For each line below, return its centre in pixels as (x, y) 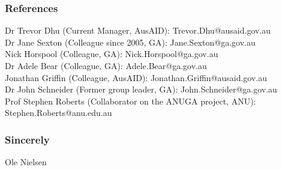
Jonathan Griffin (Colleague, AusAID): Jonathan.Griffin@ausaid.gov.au (136, 77)
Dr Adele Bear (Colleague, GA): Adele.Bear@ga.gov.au (106, 65)
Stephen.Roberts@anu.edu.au (58, 113)
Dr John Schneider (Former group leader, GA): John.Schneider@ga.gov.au (141, 89)
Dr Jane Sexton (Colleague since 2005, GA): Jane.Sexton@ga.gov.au (130, 42)
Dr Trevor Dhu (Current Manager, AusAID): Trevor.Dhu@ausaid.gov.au (138, 30)
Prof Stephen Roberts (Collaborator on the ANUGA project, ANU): (130, 101)
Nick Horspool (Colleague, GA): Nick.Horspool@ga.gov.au (112, 54)
